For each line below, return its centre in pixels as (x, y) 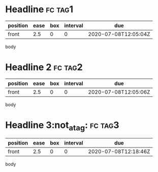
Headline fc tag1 (39, 9)
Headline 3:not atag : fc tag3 (62, 126)
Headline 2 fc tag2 (44, 67)
